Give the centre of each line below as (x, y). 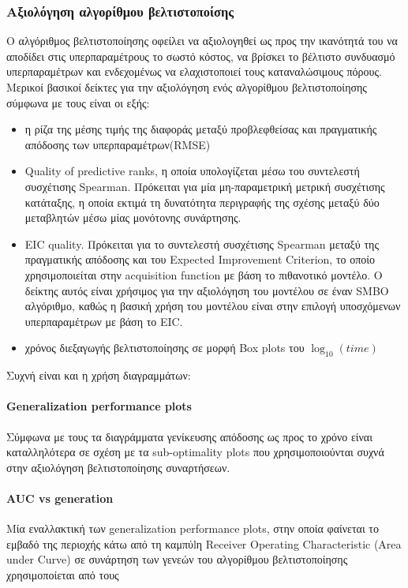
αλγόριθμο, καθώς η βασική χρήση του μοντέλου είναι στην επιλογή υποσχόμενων (213, 306)
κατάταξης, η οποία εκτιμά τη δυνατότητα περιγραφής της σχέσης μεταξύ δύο (202, 202)
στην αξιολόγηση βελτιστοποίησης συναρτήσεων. (118, 467)
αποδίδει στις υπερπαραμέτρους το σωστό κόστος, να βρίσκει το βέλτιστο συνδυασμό (201, 56)
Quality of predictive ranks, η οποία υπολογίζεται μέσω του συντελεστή (192, 171)
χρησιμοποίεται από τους (63, 574)
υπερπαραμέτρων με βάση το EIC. (104, 321)
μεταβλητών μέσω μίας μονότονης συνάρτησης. (133, 217)
